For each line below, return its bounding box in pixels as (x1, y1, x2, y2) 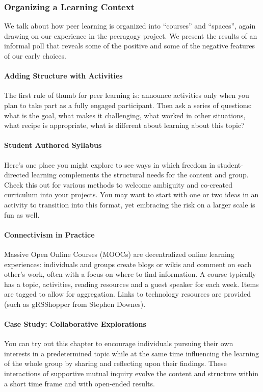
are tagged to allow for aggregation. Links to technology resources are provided (4, 289, 251, 299)
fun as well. (4, 209, 40, 220)
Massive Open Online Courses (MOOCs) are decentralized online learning (4, 248, 234, 259)
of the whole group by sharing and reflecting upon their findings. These (4, 358, 227, 369)
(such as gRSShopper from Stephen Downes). (4, 298, 146, 309)
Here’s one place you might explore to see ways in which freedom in (4, 159, 216, 170)
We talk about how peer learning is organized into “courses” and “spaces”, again (4, 20, 256, 31)
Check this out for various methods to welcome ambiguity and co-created (4, 179, 232, 190)
